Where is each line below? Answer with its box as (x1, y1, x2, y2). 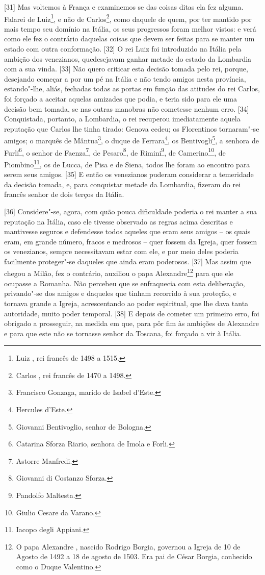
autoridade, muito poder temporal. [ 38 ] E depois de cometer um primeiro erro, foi (4, 308, 259, 318)
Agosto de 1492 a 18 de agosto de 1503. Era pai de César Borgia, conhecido (16, 551, 252, 562)
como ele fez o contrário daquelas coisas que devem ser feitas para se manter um (4, 33, 255, 44)
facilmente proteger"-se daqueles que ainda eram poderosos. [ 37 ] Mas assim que (4, 256, 251, 266)
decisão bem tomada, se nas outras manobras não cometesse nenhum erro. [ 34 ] (4, 103, 249, 114)
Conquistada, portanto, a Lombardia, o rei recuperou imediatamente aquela (4, 113, 241, 124)
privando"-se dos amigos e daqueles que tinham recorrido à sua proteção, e (4, 288, 236, 298)
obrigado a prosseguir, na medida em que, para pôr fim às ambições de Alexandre (4, 318, 259, 329)
